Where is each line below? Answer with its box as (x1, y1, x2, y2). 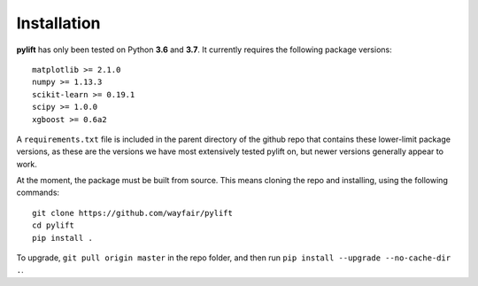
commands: (16, 187, 60, 198)
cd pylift (32, 220, 74, 230)
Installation (16, 13, 101, 33)
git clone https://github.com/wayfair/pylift (32, 208, 234, 218)
